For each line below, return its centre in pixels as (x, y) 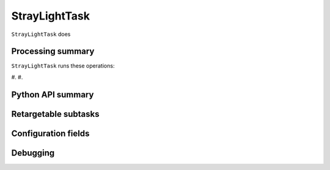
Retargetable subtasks (56, 114)
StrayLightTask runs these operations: (63, 66)
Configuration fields (50, 133)
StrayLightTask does (41, 34)
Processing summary (53, 51)
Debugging (33, 153)
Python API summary (53, 94)
